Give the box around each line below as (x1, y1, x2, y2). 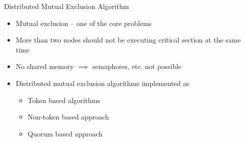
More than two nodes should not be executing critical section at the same (15, 34, 241, 45)
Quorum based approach (27, 128, 103, 138)
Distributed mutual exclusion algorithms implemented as (15, 77, 190, 88)
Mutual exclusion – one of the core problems (15, 17, 152, 28)
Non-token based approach (27, 111, 109, 122)
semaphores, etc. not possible (92, 61, 182, 71)
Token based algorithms (27, 94, 100, 105)
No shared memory (15, 61, 74, 71)
